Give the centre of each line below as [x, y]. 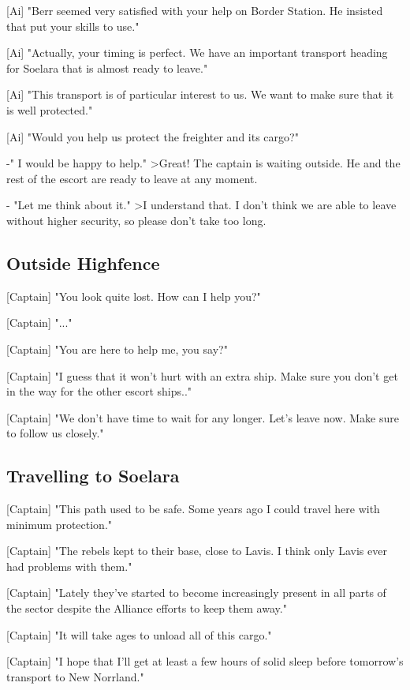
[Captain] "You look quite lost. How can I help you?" [134, 296]
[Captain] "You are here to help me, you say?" [117, 349]
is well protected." [50, 109]
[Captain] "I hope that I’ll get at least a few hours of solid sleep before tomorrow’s [205, 661]
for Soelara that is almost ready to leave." [107, 67]
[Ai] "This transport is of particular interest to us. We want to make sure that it [200, 94]
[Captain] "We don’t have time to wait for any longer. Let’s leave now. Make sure [203, 417]
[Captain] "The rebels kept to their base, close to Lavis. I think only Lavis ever [197, 551]
